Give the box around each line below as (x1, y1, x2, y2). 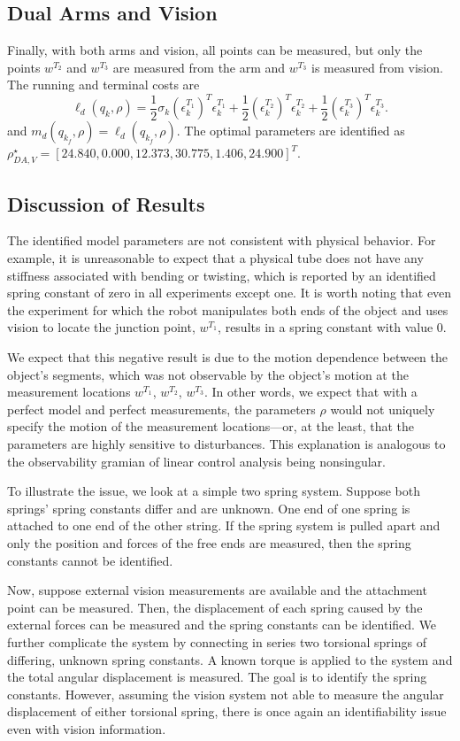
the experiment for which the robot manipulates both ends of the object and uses (7, 300, 448, 319)
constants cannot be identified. (7, 551, 173, 569)
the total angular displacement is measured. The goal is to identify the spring (7, 668, 427, 686)
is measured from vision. (311, 58, 443, 76)
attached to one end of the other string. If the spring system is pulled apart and (7, 516, 441, 535)
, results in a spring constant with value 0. (218, 318, 447, 336)
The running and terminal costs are (7, 75, 200, 94)
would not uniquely (330, 399, 435, 418)
